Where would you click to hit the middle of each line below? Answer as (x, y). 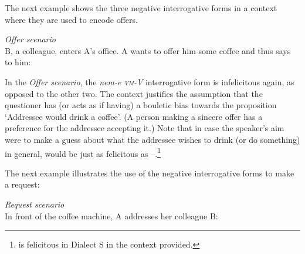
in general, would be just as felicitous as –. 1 (83, 152)
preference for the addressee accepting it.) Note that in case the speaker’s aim (145, 128)
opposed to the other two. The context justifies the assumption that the (134, 93)
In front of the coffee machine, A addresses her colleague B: (111, 215)
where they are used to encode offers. (71, 19)
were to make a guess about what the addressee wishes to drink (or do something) (152, 139)
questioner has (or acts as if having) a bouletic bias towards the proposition (141, 105)
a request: (22, 184)
